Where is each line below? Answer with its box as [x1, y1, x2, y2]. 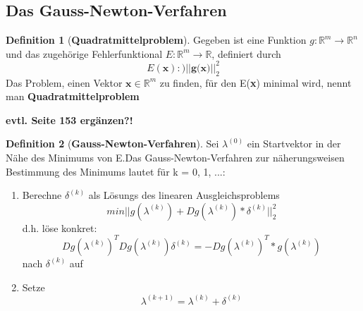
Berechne [22, 188, 62, 202]
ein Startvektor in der [247, 136, 341, 151]
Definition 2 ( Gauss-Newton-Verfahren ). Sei [6, 136, 219, 151]
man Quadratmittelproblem [6, 89, 140, 104]
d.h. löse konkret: [22, 220, 97, 235]
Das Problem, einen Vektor [6, 75, 123, 90]
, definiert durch [211, 46, 281, 61]
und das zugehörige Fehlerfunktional [6, 46, 163, 61]
